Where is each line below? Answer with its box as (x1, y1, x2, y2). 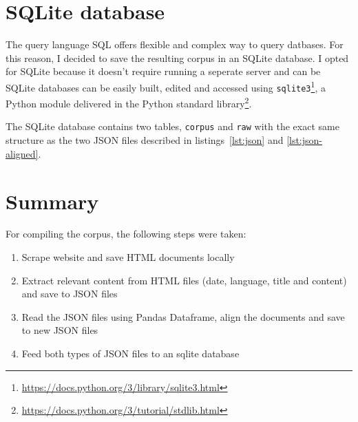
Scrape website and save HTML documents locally (21, 250, 235, 264)
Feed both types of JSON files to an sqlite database (21, 346, 240, 360)
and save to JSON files (21, 286, 118, 301)
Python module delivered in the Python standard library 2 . (6, 94, 252, 110)
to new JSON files (21, 323, 98, 337)
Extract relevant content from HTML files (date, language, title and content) (21, 273, 347, 287)
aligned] (6, 146, 39, 160)
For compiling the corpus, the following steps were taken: (6, 226, 246, 241)
